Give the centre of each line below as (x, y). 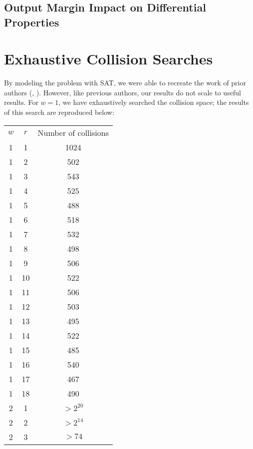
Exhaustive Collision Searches (109, 59)
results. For (21, 102)
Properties (32, 22)
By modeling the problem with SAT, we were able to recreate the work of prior (125, 83)
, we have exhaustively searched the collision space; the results (154, 102)
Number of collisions (73, 132)
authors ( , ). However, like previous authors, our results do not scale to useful (123, 92)
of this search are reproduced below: (59, 112)
